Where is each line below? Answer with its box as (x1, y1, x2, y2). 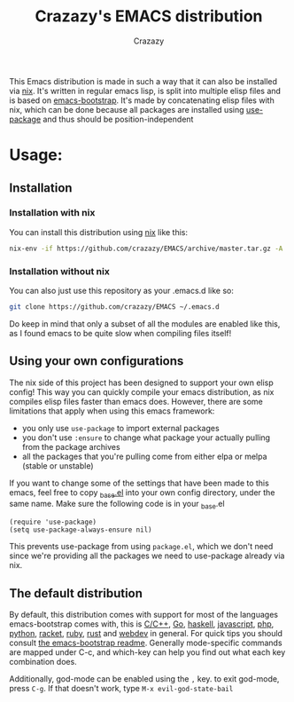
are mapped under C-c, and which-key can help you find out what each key (9, 647, 286, 658)
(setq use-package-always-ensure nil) (9, 525, 152, 534)
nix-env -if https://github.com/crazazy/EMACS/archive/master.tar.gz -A (9, 244, 283, 253)
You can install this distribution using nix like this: (9, 226, 189, 237)
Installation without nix (9, 264, 111, 277)
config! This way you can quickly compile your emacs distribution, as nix (9, 386, 275, 397)
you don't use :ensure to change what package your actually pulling (21, 432, 271, 443)
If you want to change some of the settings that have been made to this (9, 477, 270, 488)
